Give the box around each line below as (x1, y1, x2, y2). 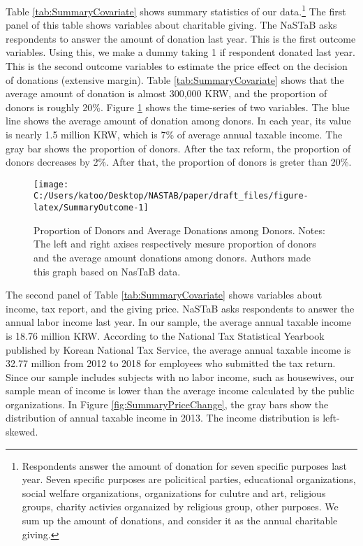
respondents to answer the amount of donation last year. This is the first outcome (6, 31, 356, 45)
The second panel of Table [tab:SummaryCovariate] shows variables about (6, 287, 323, 302)
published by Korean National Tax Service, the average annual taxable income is (6, 342, 351, 357)
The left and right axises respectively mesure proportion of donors (34, 236, 316, 251)
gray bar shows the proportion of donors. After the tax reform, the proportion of (6, 141, 351, 155)
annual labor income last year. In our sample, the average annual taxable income (6, 315, 351, 329)
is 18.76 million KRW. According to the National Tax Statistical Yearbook (6, 328, 325, 343)
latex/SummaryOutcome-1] (34, 203, 149, 213)
